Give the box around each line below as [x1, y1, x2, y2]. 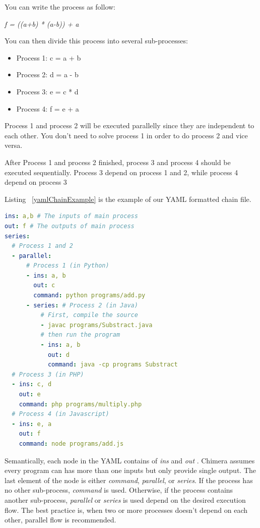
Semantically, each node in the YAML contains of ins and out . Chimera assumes [5, 455, 255, 465]
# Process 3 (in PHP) [12, 371, 84, 378]
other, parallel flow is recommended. [5, 514, 116, 525]
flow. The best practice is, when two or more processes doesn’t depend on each [5, 504, 247, 515]
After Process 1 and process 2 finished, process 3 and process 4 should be [5, 156, 231, 167]
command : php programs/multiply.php [19, 400, 142, 408]
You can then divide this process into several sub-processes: [5, 35, 188, 46]
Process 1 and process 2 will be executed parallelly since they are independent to [5, 120, 254, 131]
